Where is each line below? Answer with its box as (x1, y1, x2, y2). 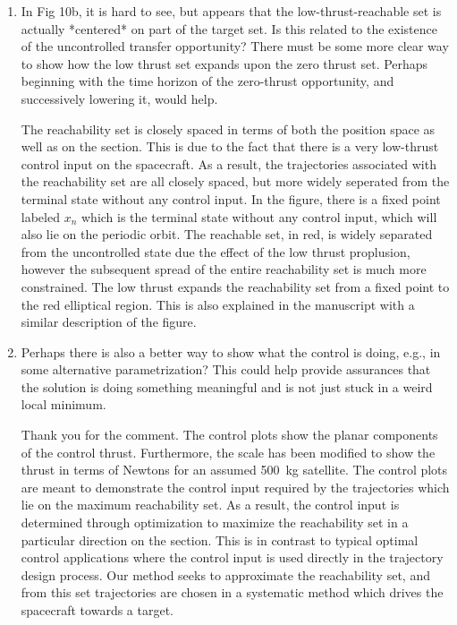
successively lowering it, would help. (21, 89, 218, 107)
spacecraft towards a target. (21, 601, 173, 619)
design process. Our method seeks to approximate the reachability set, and (21, 565, 430, 584)
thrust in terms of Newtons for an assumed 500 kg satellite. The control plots (21, 460, 448, 479)
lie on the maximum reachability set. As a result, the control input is (21, 495, 400, 514)
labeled (21, 207, 60, 226)
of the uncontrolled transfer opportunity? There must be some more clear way (21, 37, 449, 56)
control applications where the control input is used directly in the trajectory (21, 548, 444, 567)
